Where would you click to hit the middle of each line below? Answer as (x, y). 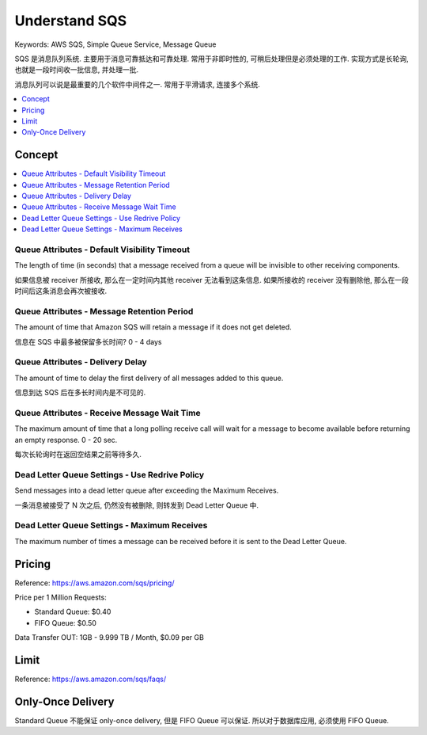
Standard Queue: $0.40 (73, 612)
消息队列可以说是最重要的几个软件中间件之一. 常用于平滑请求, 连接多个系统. (137, 84)
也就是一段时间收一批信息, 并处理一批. (77, 70)
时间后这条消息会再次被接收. (61, 291)
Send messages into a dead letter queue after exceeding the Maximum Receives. (147, 490)
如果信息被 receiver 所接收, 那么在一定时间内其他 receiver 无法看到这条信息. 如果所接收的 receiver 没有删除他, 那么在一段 (212, 280)
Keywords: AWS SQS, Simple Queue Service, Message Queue (115, 44)
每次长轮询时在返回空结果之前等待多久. (78, 455)
